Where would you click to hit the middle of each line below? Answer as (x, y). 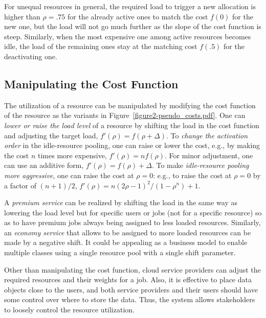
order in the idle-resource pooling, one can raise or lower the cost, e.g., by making (132, 145)
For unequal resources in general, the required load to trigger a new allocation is (130, 6)
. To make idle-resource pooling (200, 165)
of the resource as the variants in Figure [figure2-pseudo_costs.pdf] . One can (125, 115)
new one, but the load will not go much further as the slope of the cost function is (133, 26)
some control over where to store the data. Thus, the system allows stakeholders (130, 299)
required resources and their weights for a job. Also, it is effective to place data (128, 279)
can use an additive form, (44, 165)
